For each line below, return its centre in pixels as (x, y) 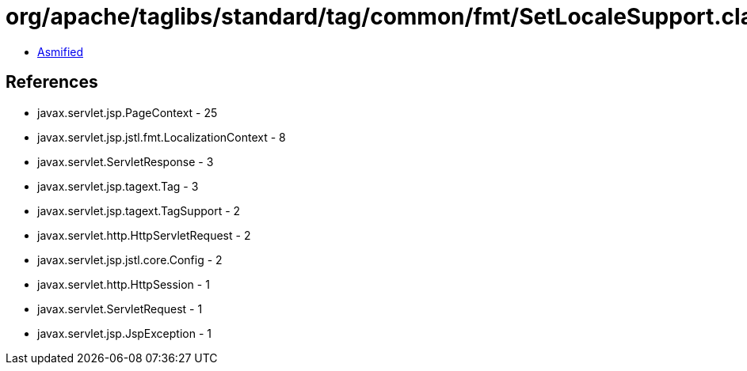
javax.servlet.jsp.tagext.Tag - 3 (118, 186)
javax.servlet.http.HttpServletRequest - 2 (144, 235)
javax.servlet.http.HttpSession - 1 (124, 284)
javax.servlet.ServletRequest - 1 (120, 309)
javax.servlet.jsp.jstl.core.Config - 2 (130, 259)
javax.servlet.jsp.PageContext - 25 (128, 112)
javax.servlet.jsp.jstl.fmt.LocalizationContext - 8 (162, 137)
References (52, 82)
